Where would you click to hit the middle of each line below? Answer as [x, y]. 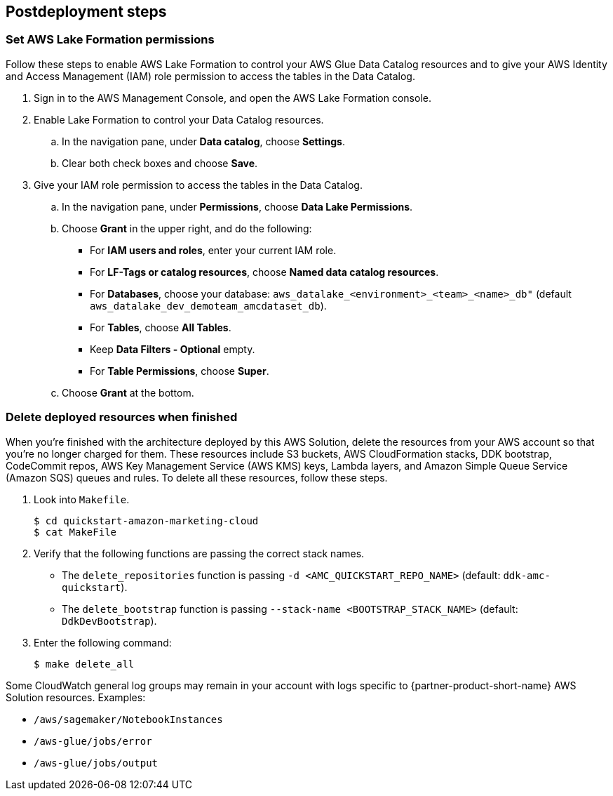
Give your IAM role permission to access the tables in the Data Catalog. [198, 185]
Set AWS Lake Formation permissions [110, 40]
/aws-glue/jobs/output [96, 763]
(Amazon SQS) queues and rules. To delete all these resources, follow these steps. [197, 477]
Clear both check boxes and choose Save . [160, 163]
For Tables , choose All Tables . [161, 327]
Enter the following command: [103, 642]
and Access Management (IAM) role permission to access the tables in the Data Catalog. [210, 76]
